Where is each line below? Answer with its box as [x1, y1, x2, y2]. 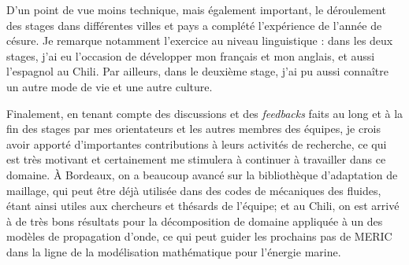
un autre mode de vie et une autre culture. [6, 78, 213, 94]
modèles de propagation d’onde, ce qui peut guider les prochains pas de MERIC [6, 228, 392, 245]
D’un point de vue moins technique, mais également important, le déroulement [6, 2, 386, 17]
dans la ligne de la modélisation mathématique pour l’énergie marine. [6, 243, 341, 259]
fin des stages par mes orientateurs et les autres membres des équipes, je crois [6, 120, 381, 137]
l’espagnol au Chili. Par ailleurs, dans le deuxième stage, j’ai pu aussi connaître [6, 63, 389, 79]
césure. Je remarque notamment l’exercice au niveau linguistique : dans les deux [6, 32, 393, 49]
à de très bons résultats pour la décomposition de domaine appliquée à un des [6, 212, 383, 229]
